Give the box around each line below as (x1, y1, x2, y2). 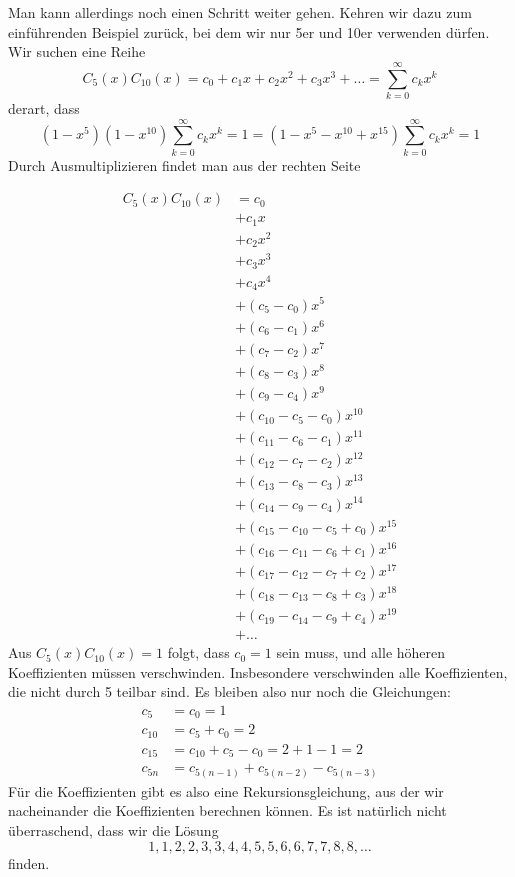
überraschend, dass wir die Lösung (8, 820, 219, 841)
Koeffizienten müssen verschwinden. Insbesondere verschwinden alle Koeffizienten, (8, 661, 508, 682)
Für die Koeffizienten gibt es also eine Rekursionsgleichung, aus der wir (8, 780, 444, 801)
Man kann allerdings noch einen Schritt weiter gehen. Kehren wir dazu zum (8, 2, 472, 22)
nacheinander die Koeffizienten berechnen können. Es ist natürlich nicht (8, 800, 447, 821)
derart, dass (8, 97, 80, 118)
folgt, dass (167, 642, 230, 663)
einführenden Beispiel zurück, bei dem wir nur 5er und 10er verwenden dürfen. (8, 21, 490, 42)
